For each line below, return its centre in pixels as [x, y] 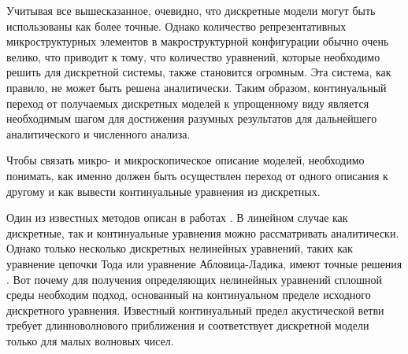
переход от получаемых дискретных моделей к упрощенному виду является [188, 103]
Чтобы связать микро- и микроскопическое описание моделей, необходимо [185, 160]
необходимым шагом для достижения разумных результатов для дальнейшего [192, 118]
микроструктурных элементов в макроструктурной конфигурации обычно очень [198, 41]
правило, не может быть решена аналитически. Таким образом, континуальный [197, 87]
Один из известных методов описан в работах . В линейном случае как [177, 218]
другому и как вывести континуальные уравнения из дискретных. [163, 191]
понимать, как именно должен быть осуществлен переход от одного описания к [197, 175]
